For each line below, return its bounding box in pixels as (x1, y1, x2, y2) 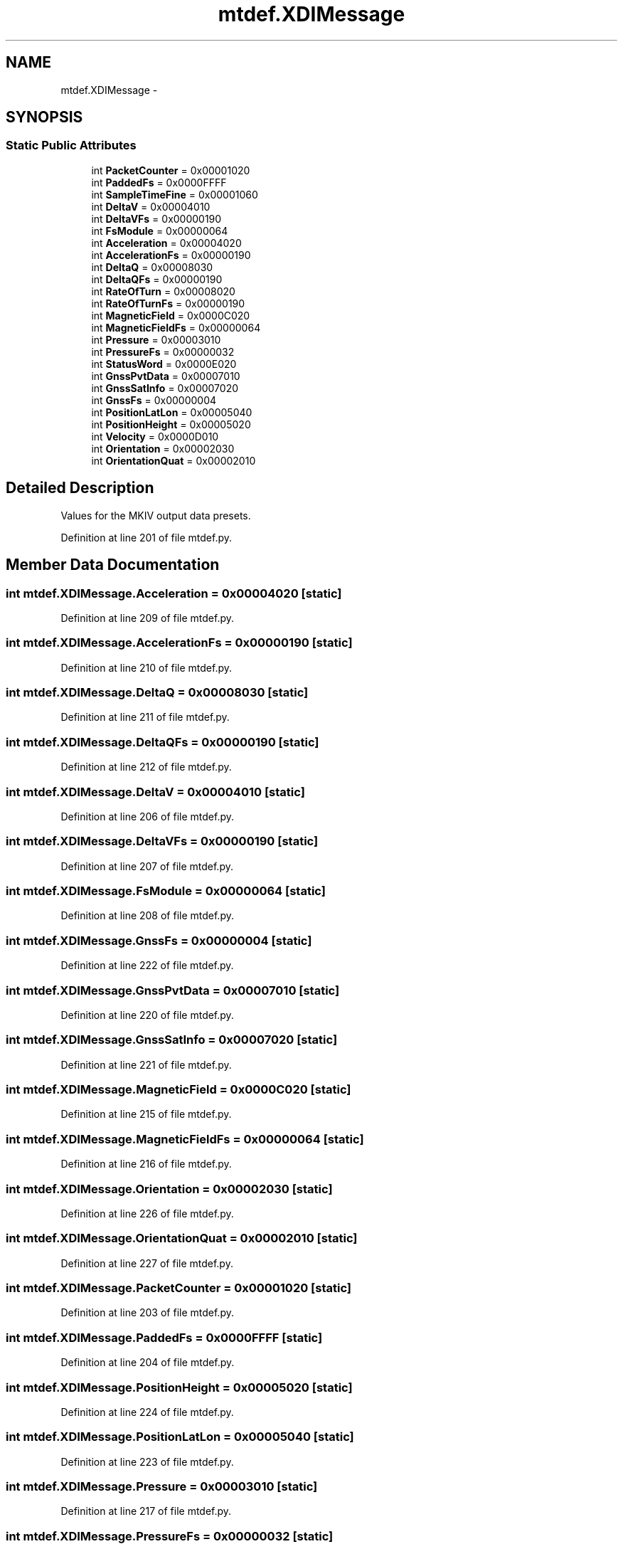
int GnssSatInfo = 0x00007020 (91, 381, 239, 394)
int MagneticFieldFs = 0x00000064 (91, 321, 261, 334)
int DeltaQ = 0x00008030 (91, 260, 213, 273)
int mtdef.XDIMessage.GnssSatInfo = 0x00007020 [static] (6, 1032, 338, 1047)
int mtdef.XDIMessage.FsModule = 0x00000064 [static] (6, 884, 326, 898)
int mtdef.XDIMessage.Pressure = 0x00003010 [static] (6, 1479, 318, 1494)
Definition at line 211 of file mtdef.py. (60, 711, 230, 724)
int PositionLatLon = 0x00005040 (91, 406, 252, 418)
